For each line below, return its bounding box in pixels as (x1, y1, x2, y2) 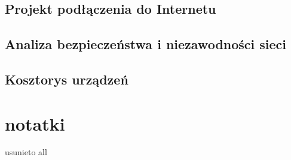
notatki (5, 111, 65, 135)
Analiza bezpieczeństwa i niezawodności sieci (5, 35, 287, 53)
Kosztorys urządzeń (5, 70, 128, 88)
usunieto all (5, 146, 47, 158)
